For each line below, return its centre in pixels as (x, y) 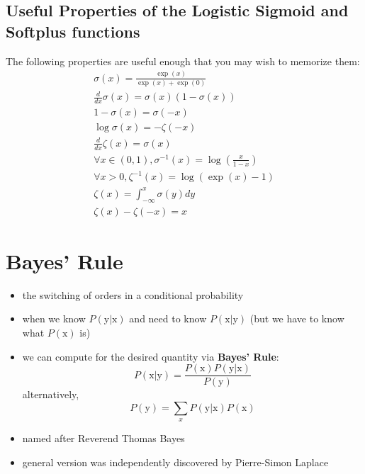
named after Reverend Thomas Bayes (103, 438)
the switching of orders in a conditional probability (133, 294)
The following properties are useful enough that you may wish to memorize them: (183, 61)
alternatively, (51, 394)
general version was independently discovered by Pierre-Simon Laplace (175, 462)
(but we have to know (297, 318)
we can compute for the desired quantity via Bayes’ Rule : (151, 356)
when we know (54, 318)
